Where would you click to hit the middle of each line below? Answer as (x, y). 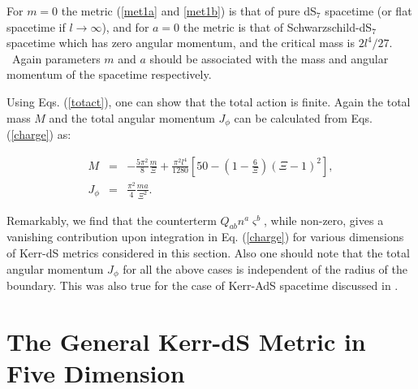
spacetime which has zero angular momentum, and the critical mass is (181, 43)
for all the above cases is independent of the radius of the (265, 268)
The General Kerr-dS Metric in (186, 341)
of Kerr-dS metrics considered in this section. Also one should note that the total (208, 253)
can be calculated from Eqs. (303, 117)
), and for (125, 26)
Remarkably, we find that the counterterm (112, 220)
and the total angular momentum (132, 117)
